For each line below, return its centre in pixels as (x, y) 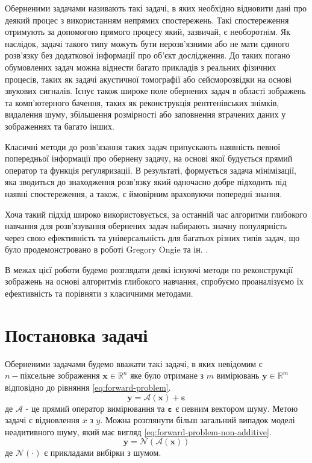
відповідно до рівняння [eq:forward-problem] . (88, 387)
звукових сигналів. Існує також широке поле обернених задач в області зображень (155, 91)
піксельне (38, 376)
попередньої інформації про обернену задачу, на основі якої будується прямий (149, 158)
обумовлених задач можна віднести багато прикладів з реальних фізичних (141, 67)
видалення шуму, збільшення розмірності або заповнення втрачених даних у (145, 114)
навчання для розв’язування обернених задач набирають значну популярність (146, 226)
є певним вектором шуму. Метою (237, 408)
